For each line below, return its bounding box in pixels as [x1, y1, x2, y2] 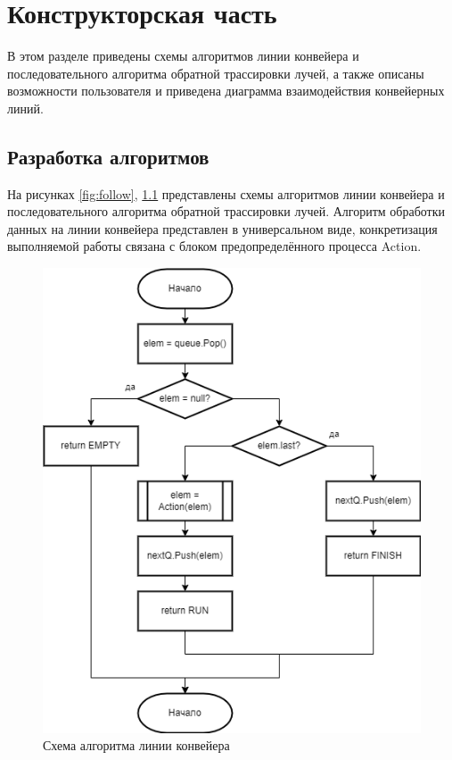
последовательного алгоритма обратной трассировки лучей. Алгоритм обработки [7, 202, 446, 221]
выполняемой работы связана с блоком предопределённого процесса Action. [7, 237, 422, 255]
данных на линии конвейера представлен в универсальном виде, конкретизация [7, 219, 438, 238]
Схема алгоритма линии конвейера [43, 736, 230, 755]
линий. [7, 98, 44, 117]
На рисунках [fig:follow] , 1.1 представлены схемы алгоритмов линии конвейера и [7, 184, 445, 203]
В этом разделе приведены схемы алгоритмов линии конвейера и [7, 46, 359, 65]
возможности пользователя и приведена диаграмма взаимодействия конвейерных [7, 81, 445, 100]
